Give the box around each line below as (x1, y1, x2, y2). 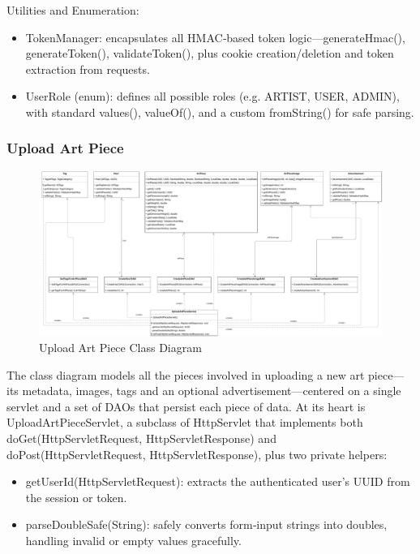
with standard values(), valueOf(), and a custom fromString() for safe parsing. (25, 103, 414, 120)
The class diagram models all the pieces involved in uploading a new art (6, 366, 365, 383)
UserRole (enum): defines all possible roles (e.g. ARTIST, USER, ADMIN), (25, 88, 400, 105)
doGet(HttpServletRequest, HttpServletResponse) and (6, 430, 276, 447)
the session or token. (25, 488, 127, 505)
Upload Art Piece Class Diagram (39, 339, 202, 356)
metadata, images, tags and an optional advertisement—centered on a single (22, 382, 401, 399)
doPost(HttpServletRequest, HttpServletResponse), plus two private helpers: (6, 445, 388, 462)
